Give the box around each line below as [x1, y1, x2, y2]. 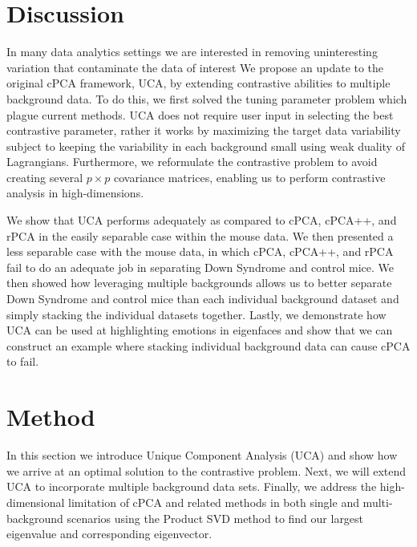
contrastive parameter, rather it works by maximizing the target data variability [6, 122, 401, 139]
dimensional [6, 493, 65, 510]
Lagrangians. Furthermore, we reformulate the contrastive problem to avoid [6, 153, 378, 170]
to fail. [6, 353, 39, 370]
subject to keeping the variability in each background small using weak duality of [6, 137, 405, 154]
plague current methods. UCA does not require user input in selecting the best [6, 106, 394, 123]
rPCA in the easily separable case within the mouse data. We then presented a [6, 227, 394, 244]
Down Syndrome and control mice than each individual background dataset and [6, 290, 399, 307]
